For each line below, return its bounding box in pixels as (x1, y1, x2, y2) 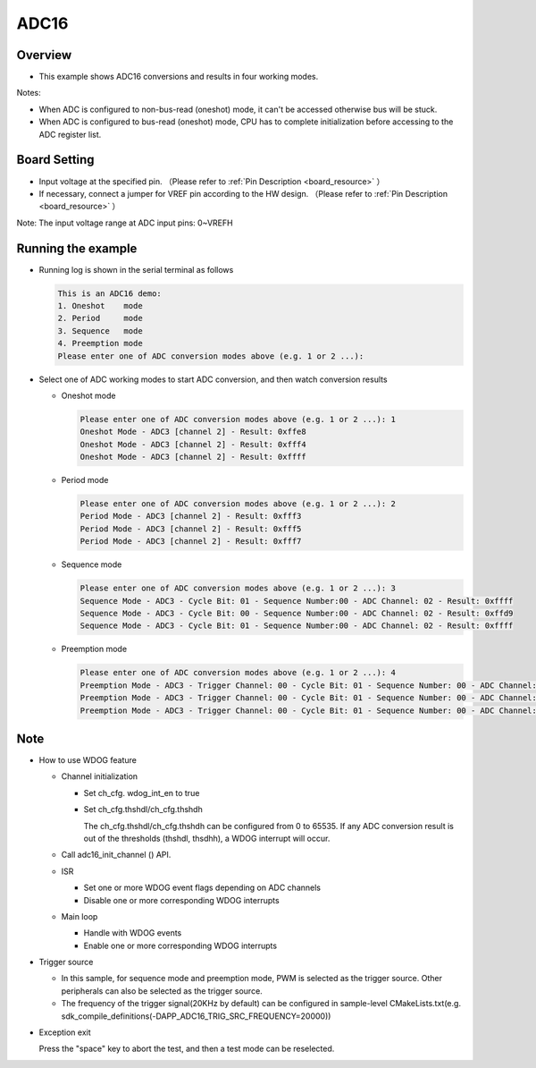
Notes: (16, 88, 41, 98)
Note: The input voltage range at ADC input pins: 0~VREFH (16, 217, 233, 228)
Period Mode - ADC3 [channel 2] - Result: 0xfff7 (80, 537, 302, 547)
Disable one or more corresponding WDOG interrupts (83, 894, 281, 905)
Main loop (61, 911, 98, 921)
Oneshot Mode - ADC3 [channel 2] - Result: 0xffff (80, 452, 307, 462)
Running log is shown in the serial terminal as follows (38, 264, 234, 275)
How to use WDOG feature (38, 755, 138, 765)
